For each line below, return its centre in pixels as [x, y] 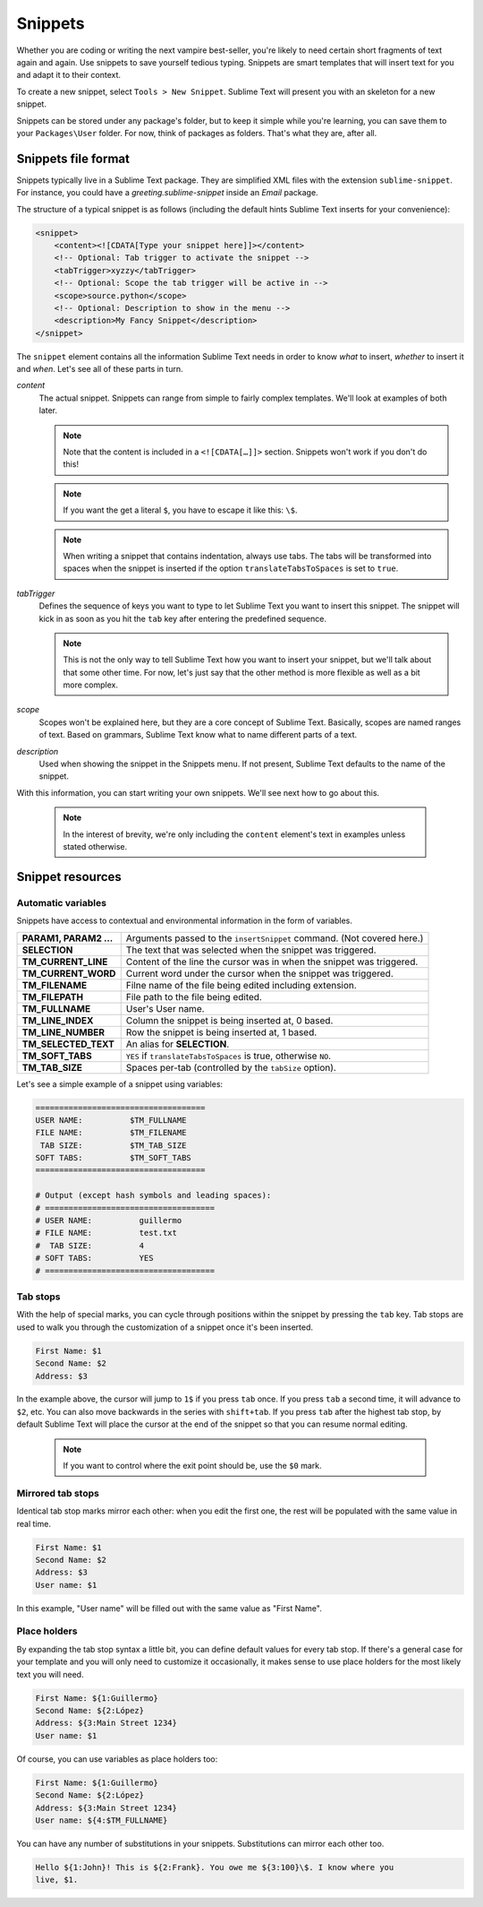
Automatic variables [62, 902]
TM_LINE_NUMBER [63, 1032]
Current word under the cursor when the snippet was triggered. [259, 973]
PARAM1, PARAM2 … [68, 938]
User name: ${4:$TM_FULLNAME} [102, 1820]
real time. [34, 1523]
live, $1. [57, 1880]
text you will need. [50, 1674]
